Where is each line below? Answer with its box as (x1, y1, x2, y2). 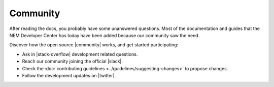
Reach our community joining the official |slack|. (22, 59, 123, 65)
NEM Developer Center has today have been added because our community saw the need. (9, 32, 200, 38)
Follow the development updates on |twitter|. (22, 72, 116, 78)
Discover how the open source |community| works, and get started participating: (9, 42, 179, 48)
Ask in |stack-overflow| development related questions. (22, 51, 138, 57)
